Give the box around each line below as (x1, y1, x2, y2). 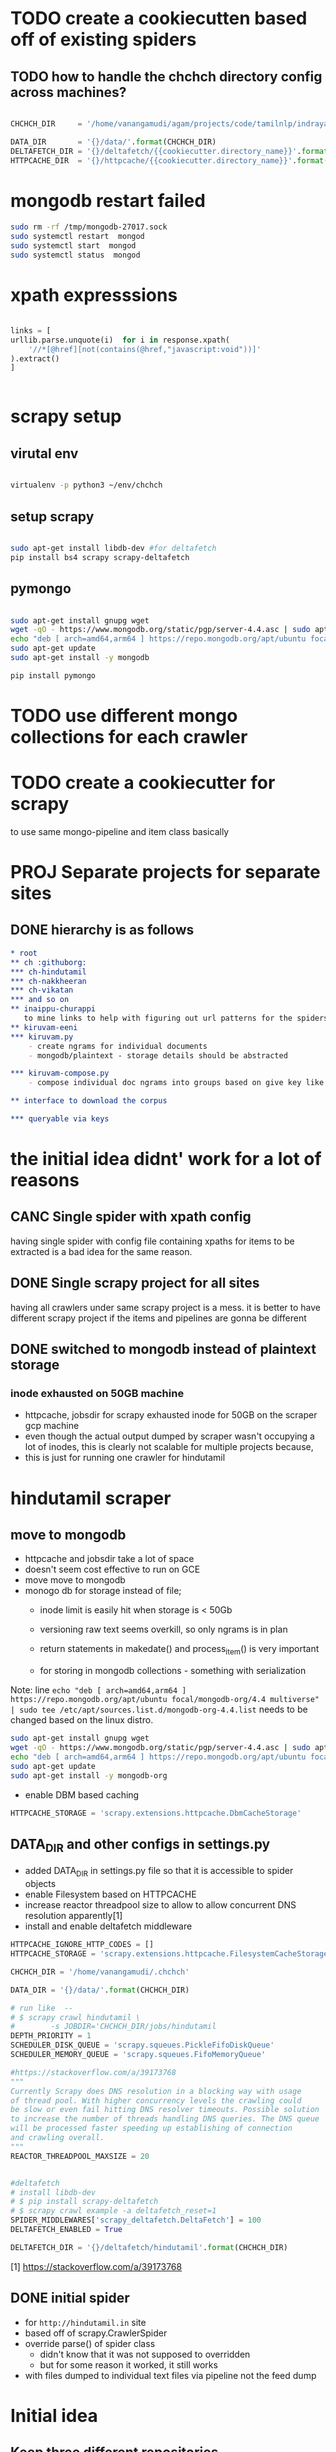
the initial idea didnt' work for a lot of (10, 1148, 322, 1171)
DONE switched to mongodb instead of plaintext (10, 1341, 317, 1358)
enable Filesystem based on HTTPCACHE (24, 1888, 197, 1901)
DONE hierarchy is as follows (10, 922, 195, 939)
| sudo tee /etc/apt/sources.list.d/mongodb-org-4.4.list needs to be (10, 1703, 308, 1716)
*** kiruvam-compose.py (10, 1068, 110, 1079)
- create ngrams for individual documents (28, 1041, 208, 1051)
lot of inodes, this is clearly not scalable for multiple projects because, (24, 1441, 314, 1453)
